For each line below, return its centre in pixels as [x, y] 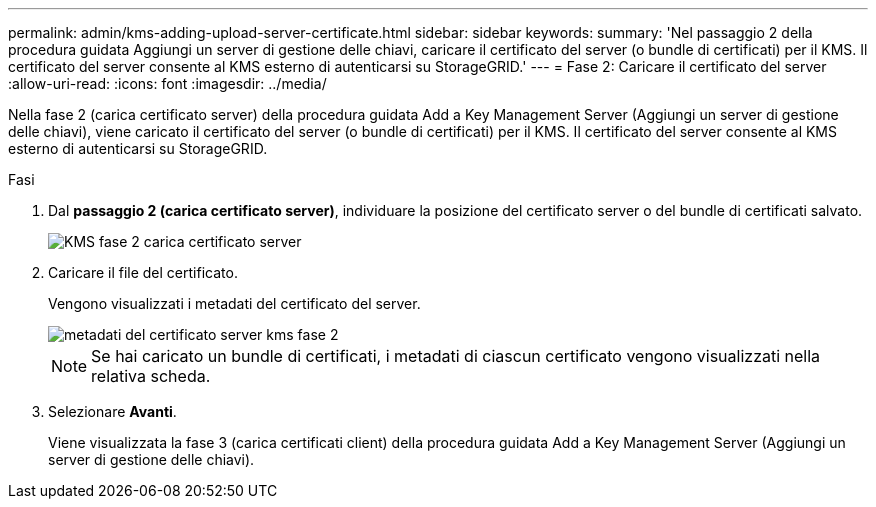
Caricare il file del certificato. [143, 272]
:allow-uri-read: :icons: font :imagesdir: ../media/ [167, 83]
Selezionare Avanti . [112, 411]
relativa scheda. [151, 376]
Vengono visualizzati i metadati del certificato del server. [234, 303]
